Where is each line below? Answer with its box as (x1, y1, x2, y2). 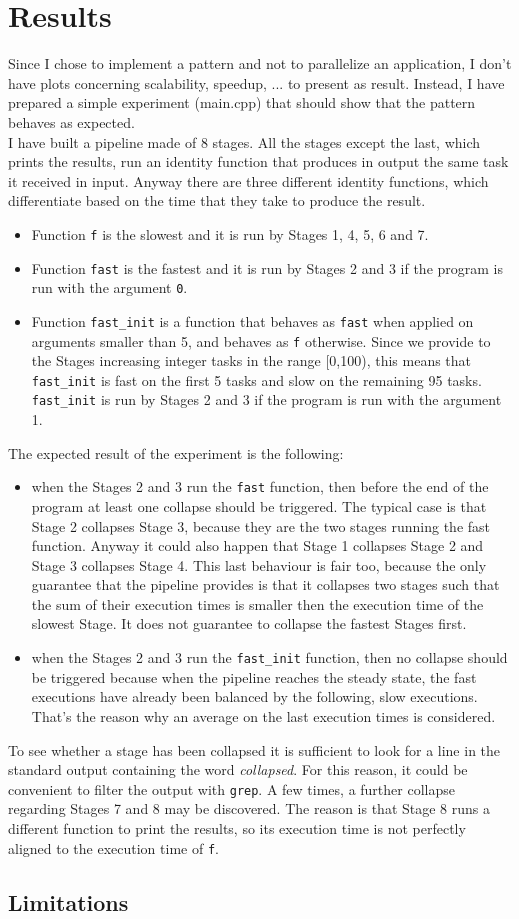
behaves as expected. (8, 111, 135, 132)
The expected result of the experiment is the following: (8, 442, 344, 463)
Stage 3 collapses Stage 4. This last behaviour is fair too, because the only (31, 554, 487, 575)
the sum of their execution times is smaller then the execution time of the (31, 593, 484, 614)
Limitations (8, 886, 129, 917)
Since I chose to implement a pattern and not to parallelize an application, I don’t (8, 53, 512, 74)
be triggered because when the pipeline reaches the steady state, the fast (31, 666, 477, 687)
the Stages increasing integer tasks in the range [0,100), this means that (31, 350, 472, 371)
